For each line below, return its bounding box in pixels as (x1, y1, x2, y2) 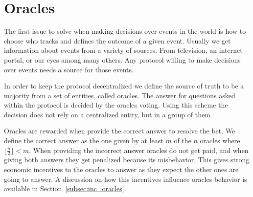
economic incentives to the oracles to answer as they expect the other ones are (4, 164, 239, 175)
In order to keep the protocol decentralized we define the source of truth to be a (4, 81, 244, 91)
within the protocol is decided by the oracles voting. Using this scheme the (4, 100, 228, 110)
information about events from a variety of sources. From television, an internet (4, 45, 243, 55)
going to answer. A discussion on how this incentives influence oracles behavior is (4, 174, 247, 184)
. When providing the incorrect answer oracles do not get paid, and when (29, 145, 249, 155)
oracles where (200, 135, 240, 146)
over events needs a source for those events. (4, 64, 134, 74)
